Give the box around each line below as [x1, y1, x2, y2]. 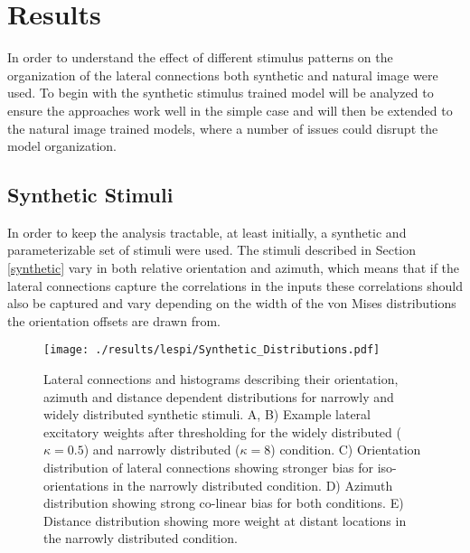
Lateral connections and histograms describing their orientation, [43, 370, 399, 389]
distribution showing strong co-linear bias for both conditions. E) [43, 493, 404, 512]
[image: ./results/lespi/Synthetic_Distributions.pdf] [43, 343, 381, 357]
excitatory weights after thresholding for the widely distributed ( [43, 422, 401, 441]
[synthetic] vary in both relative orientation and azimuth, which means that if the [7, 258, 460, 277]
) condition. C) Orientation [270, 440, 421, 459]
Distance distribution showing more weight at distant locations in [43, 511, 407, 530]
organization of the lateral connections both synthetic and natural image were [7, 65, 438, 84]
